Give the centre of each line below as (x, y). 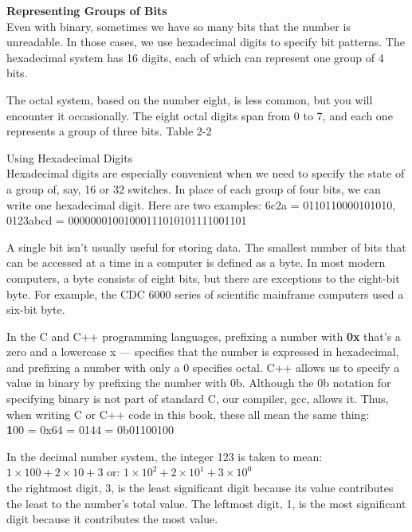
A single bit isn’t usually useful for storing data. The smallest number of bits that (206, 246)
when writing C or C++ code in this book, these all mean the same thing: (188, 414)
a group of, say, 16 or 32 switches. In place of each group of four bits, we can (194, 188)
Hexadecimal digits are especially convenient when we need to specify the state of (206, 173)
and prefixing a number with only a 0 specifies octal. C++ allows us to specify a (203, 367)
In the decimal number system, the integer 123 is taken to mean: (165, 456)
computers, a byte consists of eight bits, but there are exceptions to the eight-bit (203, 278)
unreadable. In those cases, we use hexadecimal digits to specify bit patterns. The (206, 42)
